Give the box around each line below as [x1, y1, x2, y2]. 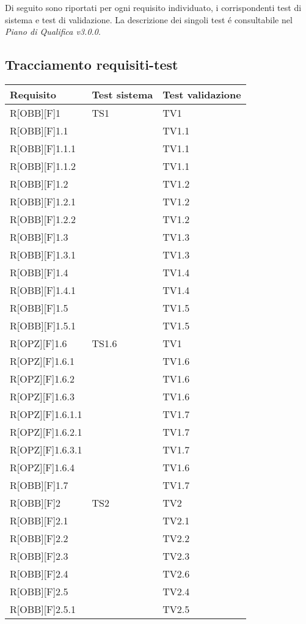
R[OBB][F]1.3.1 [10, 247, 76, 262]
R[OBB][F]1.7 [10, 477, 68, 492]
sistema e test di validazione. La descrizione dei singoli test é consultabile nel [5, 13, 293, 26]
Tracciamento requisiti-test [5, 55, 178, 74]
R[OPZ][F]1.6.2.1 [10, 424, 82, 439]
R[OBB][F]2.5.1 [10, 601, 76, 616]
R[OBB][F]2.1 [10, 513, 68, 527]
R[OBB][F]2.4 [10, 566, 68, 581]
